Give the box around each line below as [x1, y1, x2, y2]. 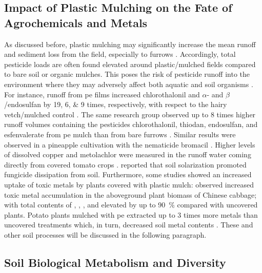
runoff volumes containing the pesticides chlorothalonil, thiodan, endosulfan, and [4, 119, 258, 130]
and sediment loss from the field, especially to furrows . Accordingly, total [4, 49, 236, 59]
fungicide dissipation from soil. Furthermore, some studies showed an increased [4, 169, 252, 180]
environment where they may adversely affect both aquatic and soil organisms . [4, 78, 253, 89]
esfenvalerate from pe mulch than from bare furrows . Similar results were [4, 129, 236, 139]
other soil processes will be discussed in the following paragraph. [4, 229, 207, 240]
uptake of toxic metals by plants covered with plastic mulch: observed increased [4, 179, 254, 190]
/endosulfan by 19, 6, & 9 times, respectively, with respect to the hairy [4, 99, 227, 110]
